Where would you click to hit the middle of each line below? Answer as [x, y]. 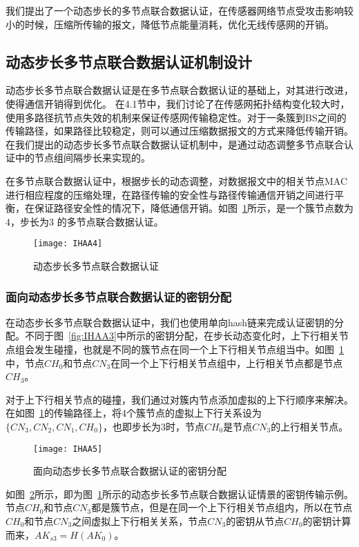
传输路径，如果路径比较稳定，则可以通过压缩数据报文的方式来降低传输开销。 [179, 131]
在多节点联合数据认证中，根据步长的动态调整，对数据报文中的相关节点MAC [177, 180]
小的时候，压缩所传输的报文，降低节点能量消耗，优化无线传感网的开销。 [170, 24]
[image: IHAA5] [68, 449]
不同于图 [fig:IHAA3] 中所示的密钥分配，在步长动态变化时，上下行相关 [182, 336]
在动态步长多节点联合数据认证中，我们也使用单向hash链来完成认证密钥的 [170, 322]
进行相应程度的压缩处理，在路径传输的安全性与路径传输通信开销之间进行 [170, 194]
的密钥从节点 [255, 520]
